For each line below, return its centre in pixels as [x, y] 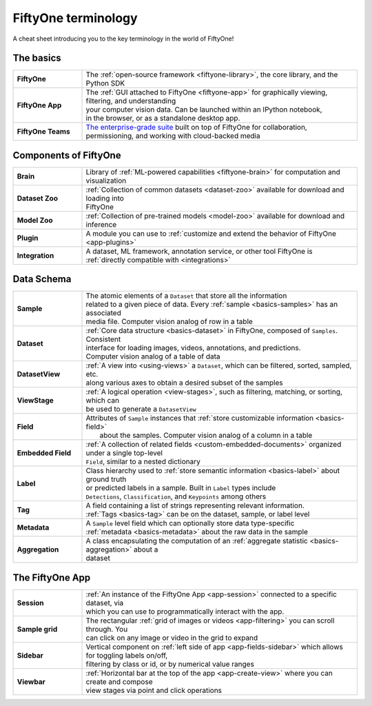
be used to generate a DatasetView [141, 409]
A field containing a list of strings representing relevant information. [195, 505]
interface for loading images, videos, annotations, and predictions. [193, 348]
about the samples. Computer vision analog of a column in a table [206, 436]
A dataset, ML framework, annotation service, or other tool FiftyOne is [199, 251]
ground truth [106, 479]
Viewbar [31, 682]
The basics [37, 58]
